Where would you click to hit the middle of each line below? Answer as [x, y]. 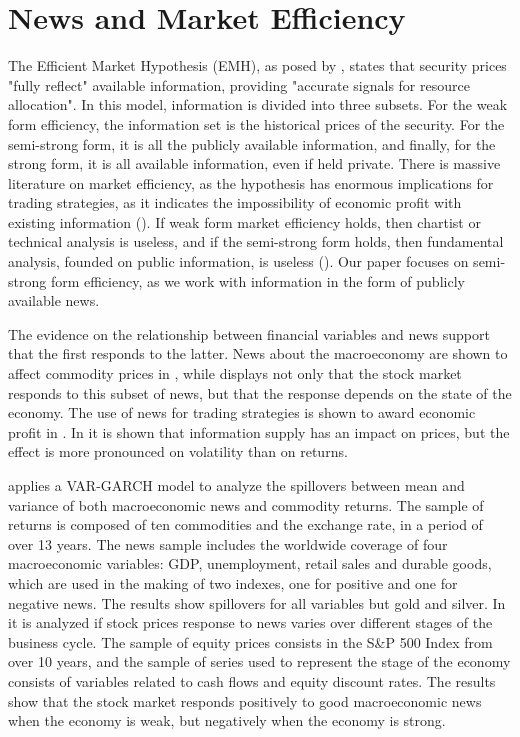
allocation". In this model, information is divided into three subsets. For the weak [258, 104]
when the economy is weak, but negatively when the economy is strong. [227, 720]
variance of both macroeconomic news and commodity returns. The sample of [246, 504]
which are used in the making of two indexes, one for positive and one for [233, 582]
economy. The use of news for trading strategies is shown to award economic [242, 412]
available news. [54, 300]
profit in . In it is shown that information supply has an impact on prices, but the [259, 431]
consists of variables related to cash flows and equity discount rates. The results [252, 680]
